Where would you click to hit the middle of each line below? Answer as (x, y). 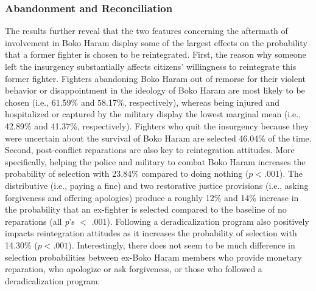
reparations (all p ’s (40, 221)
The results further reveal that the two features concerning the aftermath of (146, 31)
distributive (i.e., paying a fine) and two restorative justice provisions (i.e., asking (157, 185)
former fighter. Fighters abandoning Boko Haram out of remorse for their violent (156, 78)
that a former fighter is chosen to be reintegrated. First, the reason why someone (156, 54)
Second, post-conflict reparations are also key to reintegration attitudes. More (150, 150)
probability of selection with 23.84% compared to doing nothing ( (127, 173)
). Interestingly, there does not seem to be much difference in (182, 245)
